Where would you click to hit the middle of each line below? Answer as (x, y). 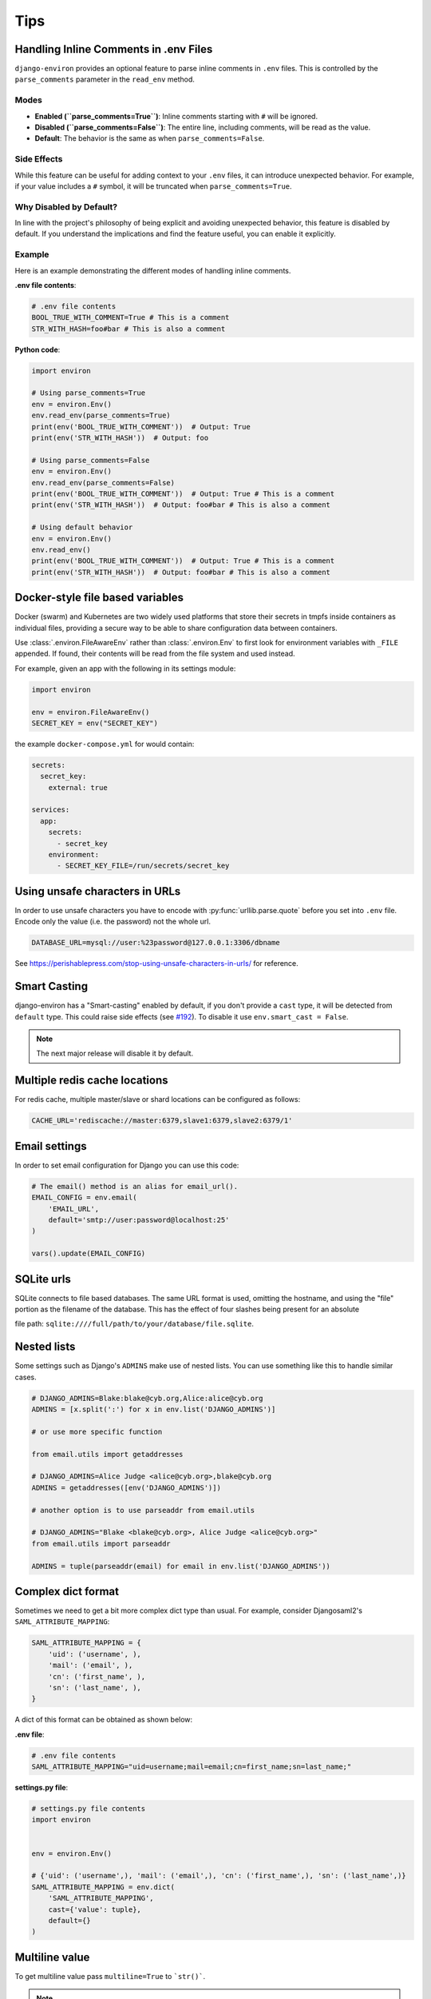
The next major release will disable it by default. (115, 1053)
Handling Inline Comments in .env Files (114, 49)
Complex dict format (67, 1591)
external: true (78, 787)
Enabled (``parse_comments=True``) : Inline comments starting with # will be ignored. (176, 116)
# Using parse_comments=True (89, 393)
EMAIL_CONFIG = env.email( (84, 1198)
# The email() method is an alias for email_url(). (135, 1186)
